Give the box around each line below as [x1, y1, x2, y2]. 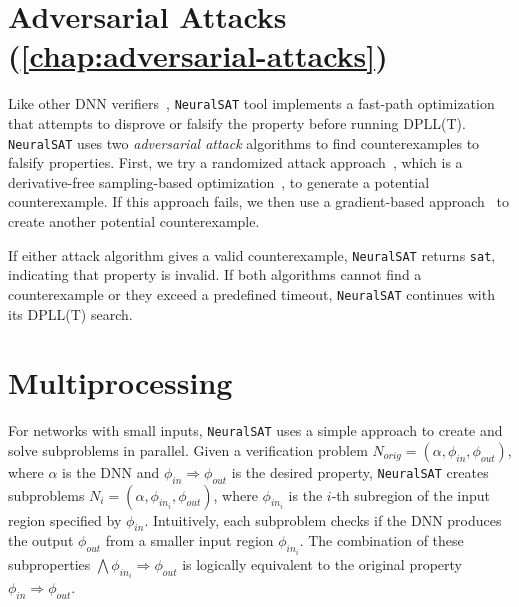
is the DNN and [62, 461, 160, 482]
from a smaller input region [105, 530, 274, 551]
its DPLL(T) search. [8, 303, 133, 324]
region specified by [8, 509, 122, 530]
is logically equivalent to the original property [182, 553, 462, 574]
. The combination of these [299, 530, 464, 551]
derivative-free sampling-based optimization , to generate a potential [8, 171, 430, 192]
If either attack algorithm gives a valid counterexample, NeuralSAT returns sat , [8, 244, 496, 265]
